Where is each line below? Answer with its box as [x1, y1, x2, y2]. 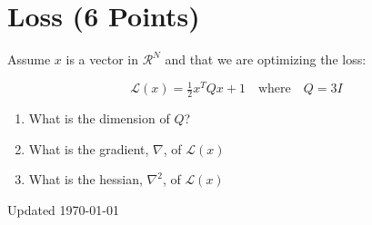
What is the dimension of [28, 109, 170, 128]
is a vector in [65, 50, 138, 69]
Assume [7, 50, 51, 69]
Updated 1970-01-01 [7, 200, 119, 219]
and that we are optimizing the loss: [165, 50, 367, 69]
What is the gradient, [28, 139, 149, 158]
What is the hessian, [28, 170, 143, 189]
